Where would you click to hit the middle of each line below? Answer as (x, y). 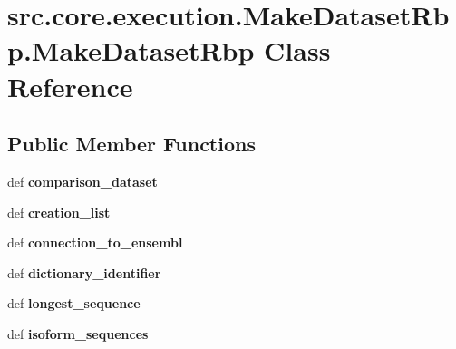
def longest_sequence (74, 303)
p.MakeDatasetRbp (131, 50)
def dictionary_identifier (84, 272)
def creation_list (59, 212)
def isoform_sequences (78, 333)
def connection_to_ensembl (95, 242)
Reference (70, 86)
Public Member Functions (131, 144)
